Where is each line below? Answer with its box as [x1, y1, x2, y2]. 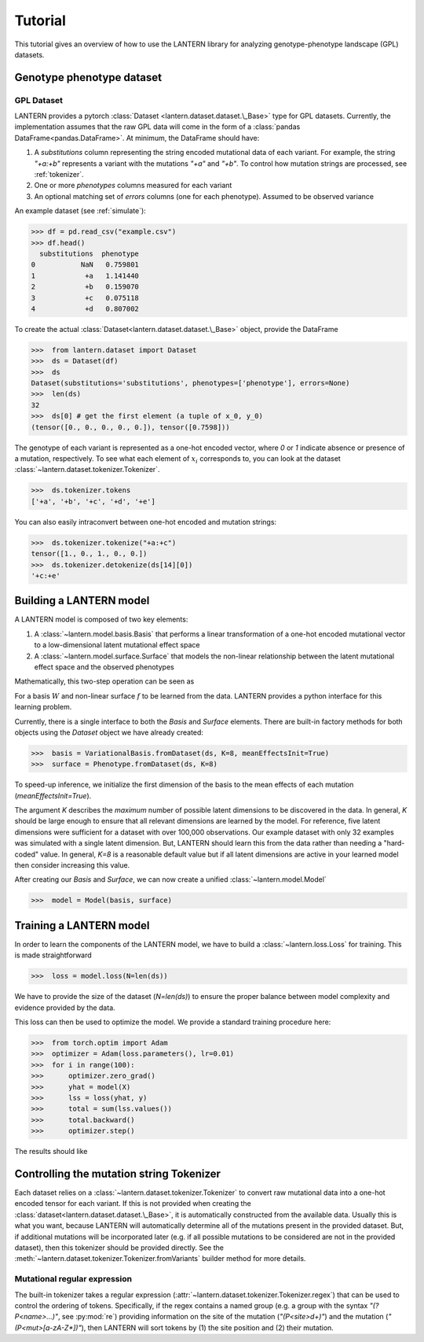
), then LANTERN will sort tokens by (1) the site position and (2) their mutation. [81, 1322, 334, 1333]
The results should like [14, 1147, 88, 1156]
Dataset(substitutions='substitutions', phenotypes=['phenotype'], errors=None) [31, 378, 350, 388]
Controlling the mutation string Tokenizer [14, 1167, 221, 1180]
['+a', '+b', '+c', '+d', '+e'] [31, 496, 156, 506]
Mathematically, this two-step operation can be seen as [14, 677, 195, 686]
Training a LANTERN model [14, 919, 150, 932]
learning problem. [14, 702, 72, 712]
